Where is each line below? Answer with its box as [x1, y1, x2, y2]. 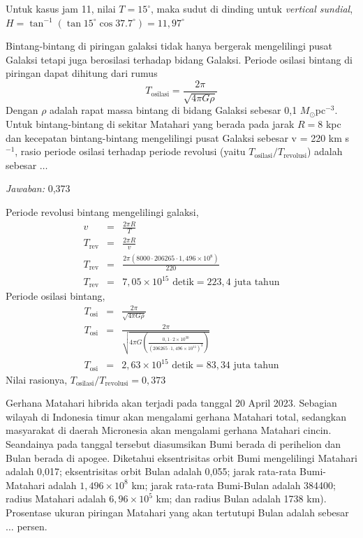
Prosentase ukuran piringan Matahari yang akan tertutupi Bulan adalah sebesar [6, 504, 349, 519]
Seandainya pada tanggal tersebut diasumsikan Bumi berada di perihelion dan [6, 436, 341, 451]
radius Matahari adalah [6, 491, 106, 506]
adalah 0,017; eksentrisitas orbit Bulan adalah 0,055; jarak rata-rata [6, 464, 297, 479]
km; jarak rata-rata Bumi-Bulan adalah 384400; [131, 477, 336, 492]
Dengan [6, 103, 38, 117]
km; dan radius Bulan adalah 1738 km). [156, 491, 327, 506]
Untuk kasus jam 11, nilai [6, 1, 116, 15]
